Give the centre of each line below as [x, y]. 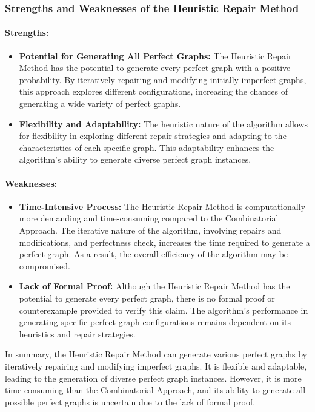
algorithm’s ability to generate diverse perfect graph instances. [135, 159]
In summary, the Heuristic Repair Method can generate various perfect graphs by [156, 354]
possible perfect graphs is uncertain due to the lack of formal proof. [130, 401]
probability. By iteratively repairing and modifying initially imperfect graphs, [163, 79]
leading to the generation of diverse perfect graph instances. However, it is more [153, 378]
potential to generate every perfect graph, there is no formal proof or [147, 298]
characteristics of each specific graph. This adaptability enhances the [147, 147]
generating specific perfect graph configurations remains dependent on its [155, 322]
